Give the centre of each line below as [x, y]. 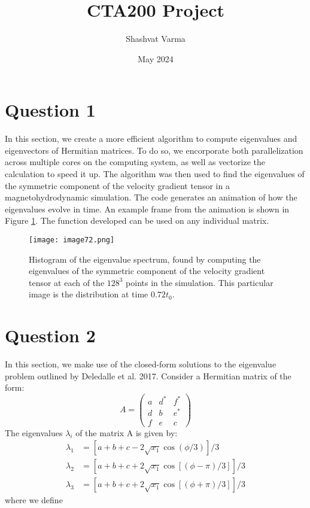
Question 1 [50, 110]
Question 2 [50, 335]
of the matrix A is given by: [127, 432]
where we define [34, 500]
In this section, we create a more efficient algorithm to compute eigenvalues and [151, 139]
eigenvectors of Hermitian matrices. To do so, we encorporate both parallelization [154, 150]
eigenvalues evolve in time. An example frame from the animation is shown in [147, 209]
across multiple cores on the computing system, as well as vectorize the [135, 162]
